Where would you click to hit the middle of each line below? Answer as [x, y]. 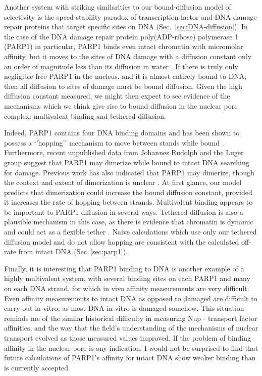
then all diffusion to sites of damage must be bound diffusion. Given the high [123, 86]
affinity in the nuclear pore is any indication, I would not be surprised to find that [131, 347]
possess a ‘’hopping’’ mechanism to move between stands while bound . [114, 142]
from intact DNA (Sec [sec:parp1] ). [73, 251]
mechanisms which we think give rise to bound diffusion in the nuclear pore [121, 105]
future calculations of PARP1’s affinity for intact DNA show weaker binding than [130, 358]
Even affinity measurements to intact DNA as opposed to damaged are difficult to [131, 298]
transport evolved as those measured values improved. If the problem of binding [128, 338]
